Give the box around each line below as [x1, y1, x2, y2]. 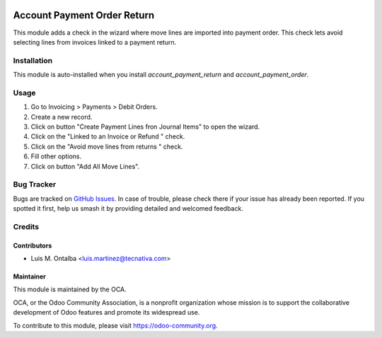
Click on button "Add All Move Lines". [30, 162, 140, 170]
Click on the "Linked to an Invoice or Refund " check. [30, 132, 185, 141]
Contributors [13, 241, 52, 250]
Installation [13, 55, 53, 65]
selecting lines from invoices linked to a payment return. [13, 37, 177, 46]
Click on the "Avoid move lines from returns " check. [30, 142, 183, 151]
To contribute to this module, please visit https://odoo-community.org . [13, 321, 219, 330]
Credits [13, 221, 39, 231]
